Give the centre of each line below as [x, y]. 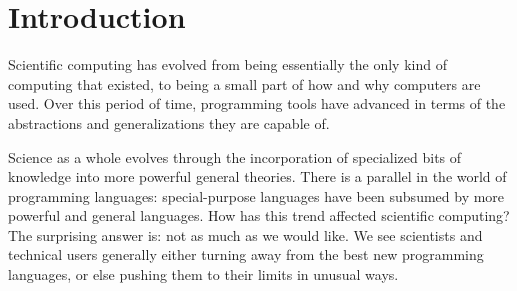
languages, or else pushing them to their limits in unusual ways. [203, 274]
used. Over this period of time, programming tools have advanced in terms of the [257, 103]
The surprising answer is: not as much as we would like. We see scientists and [245, 234]
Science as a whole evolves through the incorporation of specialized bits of [235, 156]
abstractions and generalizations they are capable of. [169, 122]
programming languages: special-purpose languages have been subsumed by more [256, 195]
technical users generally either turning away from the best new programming [246, 254]
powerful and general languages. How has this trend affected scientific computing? [259, 215]
